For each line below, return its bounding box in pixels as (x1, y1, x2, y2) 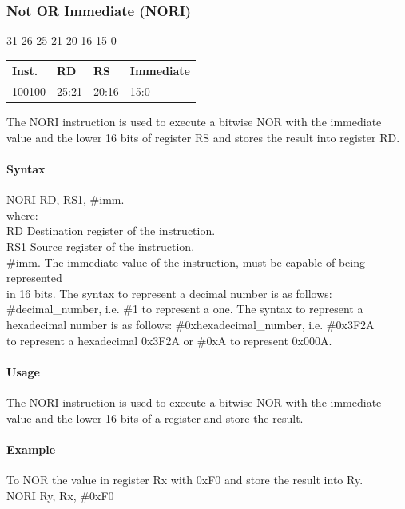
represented (6, 269, 62, 286)
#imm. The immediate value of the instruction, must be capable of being (6, 253, 365, 270)
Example (6, 440, 56, 457)
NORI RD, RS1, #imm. (6, 191, 125, 208)
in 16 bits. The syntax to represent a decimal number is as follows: (6, 284, 332, 301)
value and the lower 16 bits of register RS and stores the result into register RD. (6, 129, 400, 145)
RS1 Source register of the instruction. (6, 238, 195, 255)
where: (6, 206, 38, 223)
